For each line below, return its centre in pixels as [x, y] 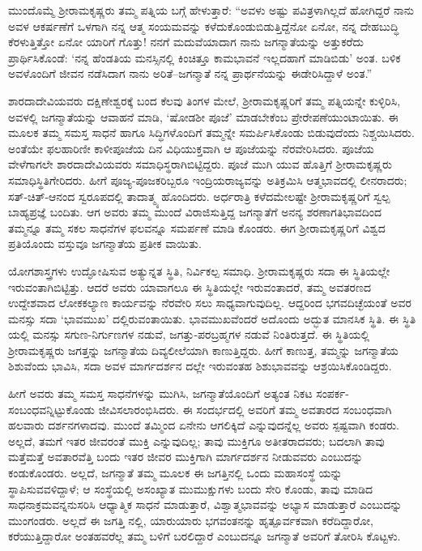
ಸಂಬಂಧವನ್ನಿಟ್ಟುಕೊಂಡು [51, 409]
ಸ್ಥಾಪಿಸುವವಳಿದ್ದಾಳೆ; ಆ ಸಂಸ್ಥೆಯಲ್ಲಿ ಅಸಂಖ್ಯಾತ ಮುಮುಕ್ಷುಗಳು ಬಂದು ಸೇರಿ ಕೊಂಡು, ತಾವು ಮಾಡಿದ [191, 488]
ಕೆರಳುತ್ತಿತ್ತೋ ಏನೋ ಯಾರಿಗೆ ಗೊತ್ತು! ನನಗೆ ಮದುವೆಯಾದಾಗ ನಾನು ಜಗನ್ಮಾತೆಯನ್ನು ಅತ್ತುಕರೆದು [186, 42]
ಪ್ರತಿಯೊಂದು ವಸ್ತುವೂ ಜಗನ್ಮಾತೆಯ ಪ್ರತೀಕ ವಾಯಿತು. [105, 243]
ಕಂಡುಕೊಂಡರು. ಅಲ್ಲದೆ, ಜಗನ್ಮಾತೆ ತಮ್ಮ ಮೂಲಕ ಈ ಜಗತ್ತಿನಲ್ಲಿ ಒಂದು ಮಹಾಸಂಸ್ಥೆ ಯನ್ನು [175, 473]
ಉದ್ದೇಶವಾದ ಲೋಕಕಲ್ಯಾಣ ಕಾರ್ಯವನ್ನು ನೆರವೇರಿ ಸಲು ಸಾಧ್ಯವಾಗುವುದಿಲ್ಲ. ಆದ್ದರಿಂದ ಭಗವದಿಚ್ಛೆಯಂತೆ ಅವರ [210, 303]
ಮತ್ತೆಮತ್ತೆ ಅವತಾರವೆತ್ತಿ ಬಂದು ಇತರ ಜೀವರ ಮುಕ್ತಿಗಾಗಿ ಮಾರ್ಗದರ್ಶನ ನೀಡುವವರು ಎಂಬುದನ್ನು [186, 457]
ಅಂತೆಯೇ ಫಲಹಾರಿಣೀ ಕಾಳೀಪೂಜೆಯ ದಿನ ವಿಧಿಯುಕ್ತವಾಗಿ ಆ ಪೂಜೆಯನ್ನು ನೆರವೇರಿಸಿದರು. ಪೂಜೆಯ [191, 148]
